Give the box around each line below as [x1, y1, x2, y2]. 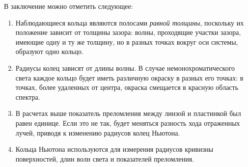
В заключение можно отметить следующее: [4, 1, 133, 11]
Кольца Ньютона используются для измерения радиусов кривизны [15, 144, 214, 154]
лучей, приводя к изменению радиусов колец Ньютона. [15, 127, 180, 138]
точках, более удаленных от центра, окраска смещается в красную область [15, 82, 239, 92]
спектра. [15, 91, 40, 102]
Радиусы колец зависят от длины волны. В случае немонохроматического [15, 62, 235, 73]
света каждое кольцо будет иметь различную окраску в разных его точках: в [15, 72, 244, 83]
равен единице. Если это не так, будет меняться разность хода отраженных [15, 117, 240, 128]
